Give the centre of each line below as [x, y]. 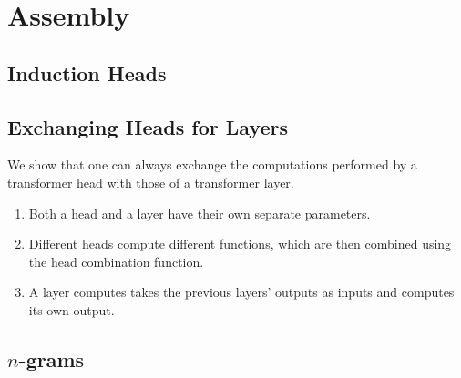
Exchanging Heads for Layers [148, 126]
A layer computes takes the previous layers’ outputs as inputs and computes [241, 292]
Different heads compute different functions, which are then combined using [240, 244]
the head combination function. [116, 261]
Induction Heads [87, 72]
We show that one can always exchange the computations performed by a [212, 164]
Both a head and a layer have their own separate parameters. [200, 213]
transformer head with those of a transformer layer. [151, 182]
